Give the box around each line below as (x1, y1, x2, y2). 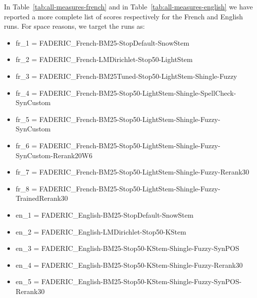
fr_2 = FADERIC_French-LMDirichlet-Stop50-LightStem (15, 54, 193, 64)
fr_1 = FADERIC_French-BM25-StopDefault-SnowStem (15, 37, 190, 48)
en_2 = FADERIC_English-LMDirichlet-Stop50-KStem (15, 226, 186, 237)
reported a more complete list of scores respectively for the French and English (4, 11, 243, 21)
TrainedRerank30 (15, 193, 68, 203)
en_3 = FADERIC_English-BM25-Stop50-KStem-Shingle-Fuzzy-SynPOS (15, 243, 240, 253)
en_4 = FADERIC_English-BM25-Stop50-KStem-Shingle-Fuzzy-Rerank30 (15, 259, 243, 270)
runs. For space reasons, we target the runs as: (4, 21, 145, 31)
